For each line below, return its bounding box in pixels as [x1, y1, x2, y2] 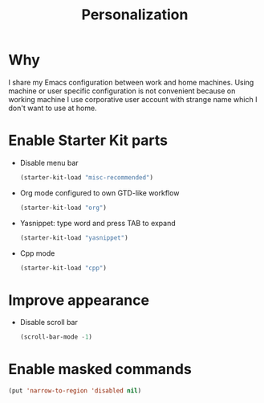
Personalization [81, 6, 189, 24]
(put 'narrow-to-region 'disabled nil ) [8, 387, 142, 395]
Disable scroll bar [19, 318, 78, 327]
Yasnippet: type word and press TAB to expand [19, 218, 177, 228]
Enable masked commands [8, 360, 193, 379]
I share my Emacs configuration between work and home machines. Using [8, 77, 254, 87]
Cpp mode [19, 248, 55, 258]
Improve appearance [8, 291, 150, 309]
